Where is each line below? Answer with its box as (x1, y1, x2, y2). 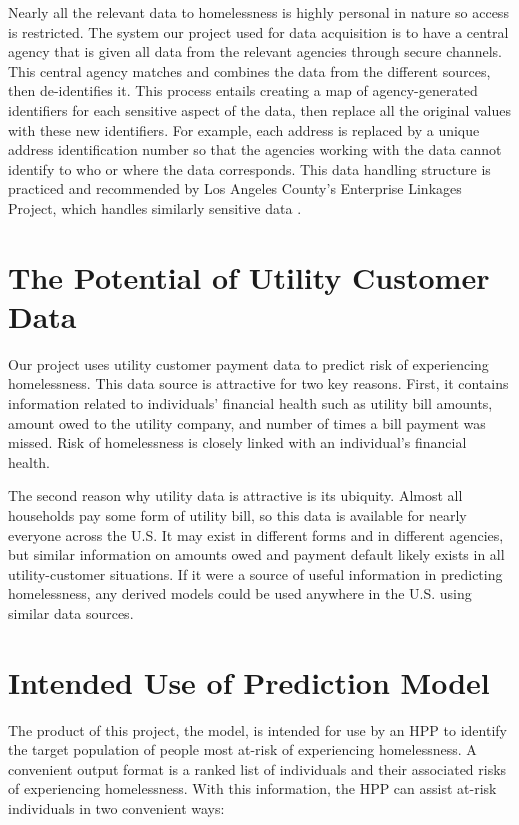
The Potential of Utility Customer (8, 256, 490, 297)
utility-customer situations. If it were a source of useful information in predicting (8, 563, 503, 584)
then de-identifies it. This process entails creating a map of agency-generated (8, 80, 478, 101)
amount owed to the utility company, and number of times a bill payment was (8, 412, 486, 433)
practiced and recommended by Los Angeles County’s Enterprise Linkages (8, 178, 462, 199)
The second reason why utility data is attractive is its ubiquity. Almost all (8, 485, 463, 506)
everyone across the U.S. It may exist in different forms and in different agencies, (8, 524, 504, 545)
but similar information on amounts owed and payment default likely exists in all (8, 544, 505, 565)
